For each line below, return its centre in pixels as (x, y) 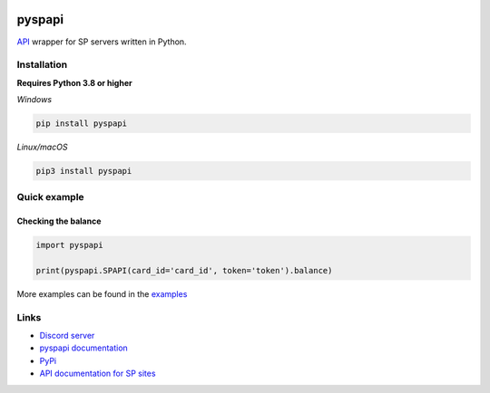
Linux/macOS (42, 147)
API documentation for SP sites (98, 374)
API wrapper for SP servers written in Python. (102, 42)
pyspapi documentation (84, 348)
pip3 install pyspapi (84, 171)
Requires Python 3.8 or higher (74, 82)
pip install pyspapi (81, 124)
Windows (34, 100)
